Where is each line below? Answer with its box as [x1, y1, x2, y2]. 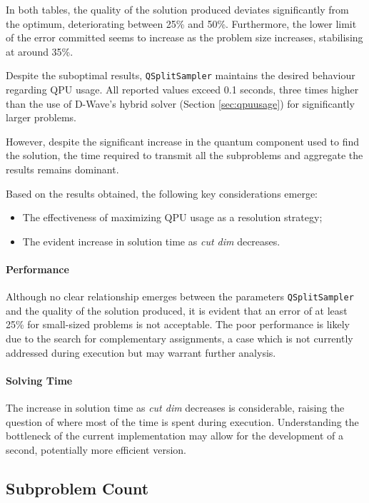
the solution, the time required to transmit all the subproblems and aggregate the [6, 148, 363, 163]
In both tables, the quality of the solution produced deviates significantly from [6, 2, 349, 16]
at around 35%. [6, 44, 74, 59]
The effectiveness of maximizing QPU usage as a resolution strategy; [22, 210, 323, 225]
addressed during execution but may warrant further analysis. [6, 345, 276, 360]
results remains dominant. [6, 162, 119, 176]
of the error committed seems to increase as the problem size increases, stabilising [6, 30, 363, 45]
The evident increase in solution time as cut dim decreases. [22, 233, 280, 248]
